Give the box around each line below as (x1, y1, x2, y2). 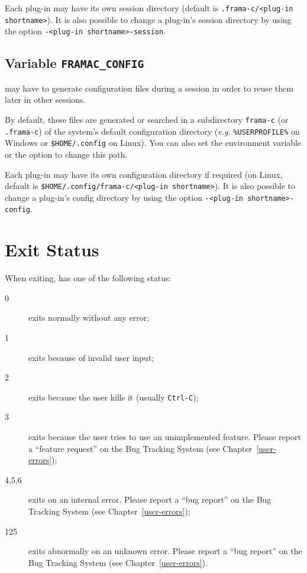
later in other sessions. (5, 93, 86, 106)
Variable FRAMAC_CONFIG (5, 54, 144, 72)
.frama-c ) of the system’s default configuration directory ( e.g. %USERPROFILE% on (5, 125, 300, 137)
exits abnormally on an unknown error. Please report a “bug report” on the (28, 545, 302, 557)
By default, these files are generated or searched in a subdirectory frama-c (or (5, 113, 289, 125)
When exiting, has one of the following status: (5, 272, 172, 284)
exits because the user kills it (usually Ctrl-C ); (28, 390, 199, 403)
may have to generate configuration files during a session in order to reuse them (5, 82, 293, 94)
